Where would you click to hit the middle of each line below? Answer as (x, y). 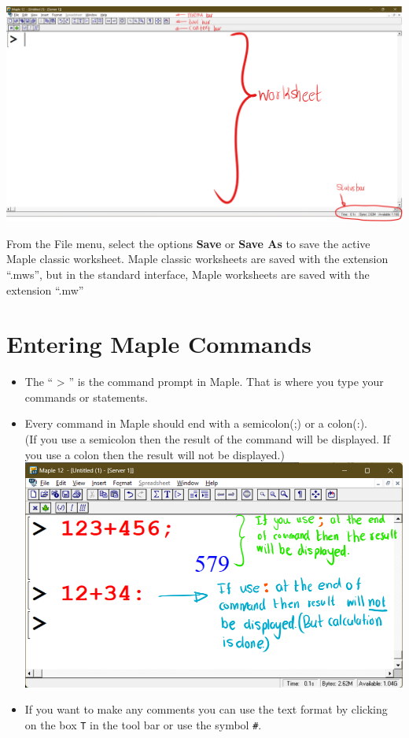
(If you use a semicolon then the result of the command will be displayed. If (208, 439)
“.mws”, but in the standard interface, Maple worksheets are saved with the (188, 274)
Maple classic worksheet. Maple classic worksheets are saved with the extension (197, 259)
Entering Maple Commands (159, 344)
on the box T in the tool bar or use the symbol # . (143, 725)
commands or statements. (86, 397)
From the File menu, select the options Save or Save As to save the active (188, 243)
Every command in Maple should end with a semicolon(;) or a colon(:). (196, 423)
